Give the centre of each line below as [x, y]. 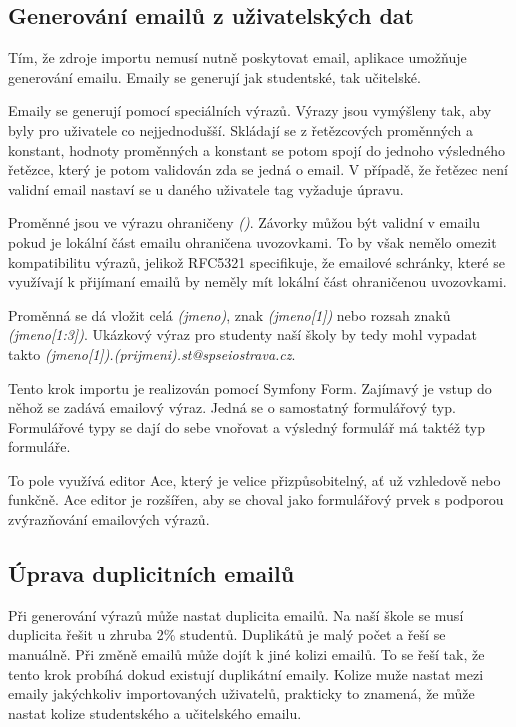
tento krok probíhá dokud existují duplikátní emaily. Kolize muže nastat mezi [246, 673]
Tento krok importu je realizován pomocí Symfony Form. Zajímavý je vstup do [250, 387]
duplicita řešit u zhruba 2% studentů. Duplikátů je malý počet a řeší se [227, 634]
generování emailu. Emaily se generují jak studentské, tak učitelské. [214, 76]
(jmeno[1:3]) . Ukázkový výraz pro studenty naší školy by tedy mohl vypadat [242, 334]
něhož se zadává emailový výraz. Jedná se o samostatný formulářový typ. [232, 407]
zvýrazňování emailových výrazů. [109, 519]
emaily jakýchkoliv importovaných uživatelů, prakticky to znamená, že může [241, 693]
